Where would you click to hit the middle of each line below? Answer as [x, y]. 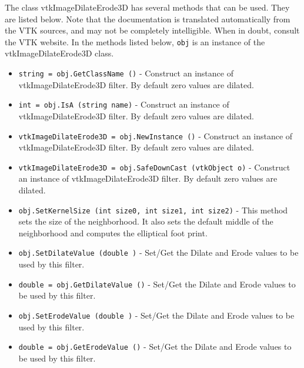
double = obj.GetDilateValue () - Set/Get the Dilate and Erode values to [157, 284]
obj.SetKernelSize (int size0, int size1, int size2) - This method [153, 210]
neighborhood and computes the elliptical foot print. [113, 232]
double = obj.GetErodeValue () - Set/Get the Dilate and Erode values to [155, 347]
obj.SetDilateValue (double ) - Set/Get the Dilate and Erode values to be [158, 252]
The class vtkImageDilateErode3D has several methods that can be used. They [147, 7]
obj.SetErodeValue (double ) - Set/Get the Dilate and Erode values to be [156, 315]
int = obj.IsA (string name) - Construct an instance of [124, 104]
